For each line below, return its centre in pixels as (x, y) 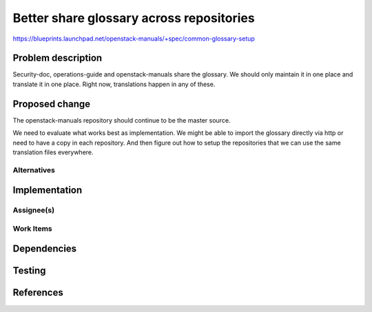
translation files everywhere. (53, 152)
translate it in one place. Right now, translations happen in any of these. (114, 84)
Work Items (32, 229)
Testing (29, 271)
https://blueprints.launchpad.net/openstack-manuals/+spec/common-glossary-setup (134, 39)
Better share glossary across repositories (134, 18)
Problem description (58, 58)
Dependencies (45, 249)
